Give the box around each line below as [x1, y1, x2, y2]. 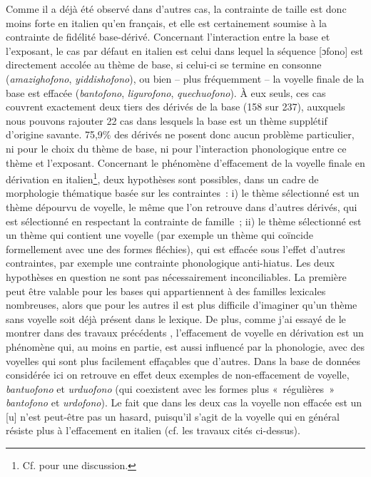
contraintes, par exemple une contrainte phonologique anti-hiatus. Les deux [6, 255, 335, 270]
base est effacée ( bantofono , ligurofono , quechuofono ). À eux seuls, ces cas [6, 85, 326, 100]
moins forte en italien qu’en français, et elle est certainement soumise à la [6, 15, 327, 30]
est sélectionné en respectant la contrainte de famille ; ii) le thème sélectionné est [6, 213, 362, 228]
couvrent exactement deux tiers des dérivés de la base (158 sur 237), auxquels [6, 99, 345, 114]
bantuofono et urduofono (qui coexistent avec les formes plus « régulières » [6, 381, 335, 396]
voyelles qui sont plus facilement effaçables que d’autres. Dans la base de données [6, 353, 361, 368]
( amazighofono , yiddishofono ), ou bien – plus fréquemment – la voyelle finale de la [6, 71, 365, 86]
